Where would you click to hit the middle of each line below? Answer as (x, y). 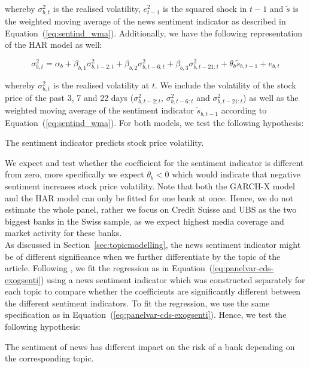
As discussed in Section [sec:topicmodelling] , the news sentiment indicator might (153, 244)
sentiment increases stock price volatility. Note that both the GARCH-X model (150, 185)
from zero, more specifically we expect (75, 174)
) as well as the (271, 97)
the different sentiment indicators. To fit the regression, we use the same (137, 303)
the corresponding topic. (49, 358)
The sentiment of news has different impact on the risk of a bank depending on (150, 346)
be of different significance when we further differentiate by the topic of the (143, 256)
